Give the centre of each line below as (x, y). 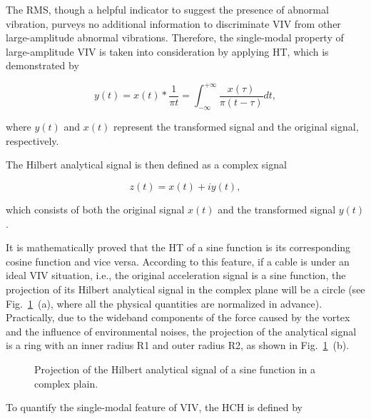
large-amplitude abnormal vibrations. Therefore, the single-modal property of (175, 37)
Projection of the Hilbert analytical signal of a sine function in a (175, 369)
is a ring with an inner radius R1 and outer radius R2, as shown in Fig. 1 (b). (178, 345)
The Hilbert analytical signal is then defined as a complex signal (146, 165)
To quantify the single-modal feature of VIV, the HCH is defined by (154, 407)
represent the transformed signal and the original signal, (236, 127)
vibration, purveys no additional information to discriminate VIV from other (173, 23)
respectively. (32, 140)
